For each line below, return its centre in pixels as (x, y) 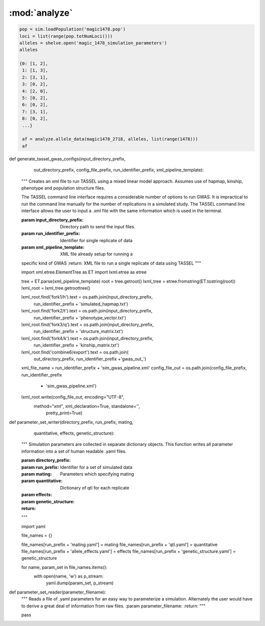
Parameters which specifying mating (97, 474)
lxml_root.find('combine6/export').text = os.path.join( (75, 352)
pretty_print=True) (64, 413)
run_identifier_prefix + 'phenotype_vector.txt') (80, 318)
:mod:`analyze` (41, 13)
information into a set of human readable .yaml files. (74, 451)
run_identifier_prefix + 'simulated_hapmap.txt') (81, 304)
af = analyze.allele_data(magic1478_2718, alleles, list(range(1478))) (110, 139)
